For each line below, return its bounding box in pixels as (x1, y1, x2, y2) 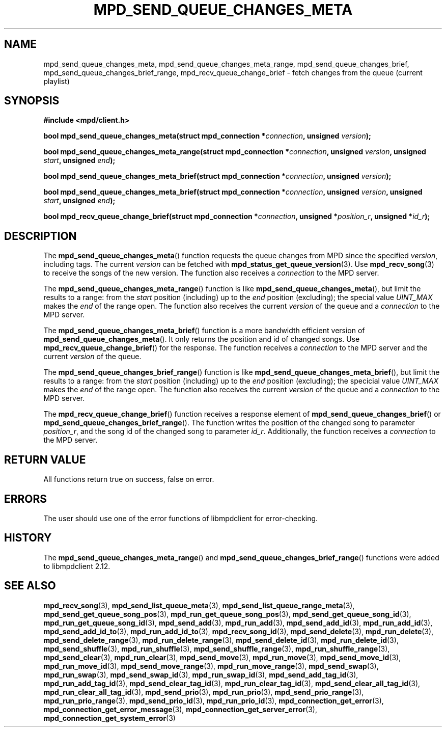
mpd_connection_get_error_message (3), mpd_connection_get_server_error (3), (43, 705, 318, 714)
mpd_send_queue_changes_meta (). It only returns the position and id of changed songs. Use (43, 335, 360, 344)
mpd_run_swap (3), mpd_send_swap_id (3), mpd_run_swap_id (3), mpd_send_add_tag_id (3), (43, 670, 358, 679)
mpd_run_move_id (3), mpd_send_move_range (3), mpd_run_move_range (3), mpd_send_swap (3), (43, 661, 379, 670)
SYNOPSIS (4, 94, 60, 107)
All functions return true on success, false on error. (43, 475, 214, 484)
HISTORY (4, 531, 52, 545)
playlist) (43, 76, 70, 86)
